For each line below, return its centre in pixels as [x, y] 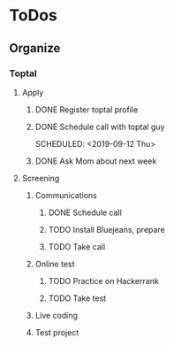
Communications [66, 195]
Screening [41, 178]
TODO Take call [77, 246]
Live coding [56, 315]
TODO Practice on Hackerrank [103, 281]
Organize [35, 48]
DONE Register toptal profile [87, 109]
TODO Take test [77, 298]
